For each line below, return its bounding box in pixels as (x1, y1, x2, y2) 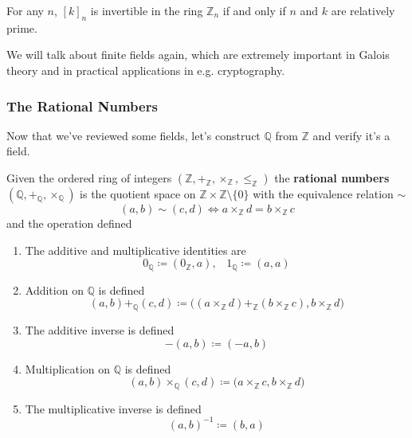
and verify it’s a (312, 127, 390, 143)
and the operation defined (6, 214, 132, 231)
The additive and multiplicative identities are (25, 241, 246, 258)
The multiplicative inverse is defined (25, 400, 202, 416)
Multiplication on (25, 360, 111, 377)
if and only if (222, 2, 286, 18)
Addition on (25, 281, 84, 298)
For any (6, 2, 44, 18)
